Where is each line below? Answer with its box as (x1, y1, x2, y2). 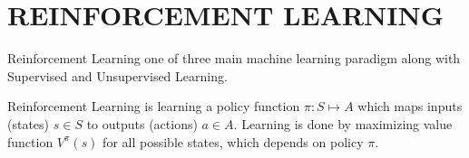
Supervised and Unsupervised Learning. (7, 66, 228, 85)
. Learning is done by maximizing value (233, 114, 453, 133)
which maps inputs (357, 97, 463, 116)
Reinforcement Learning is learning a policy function (7, 97, 300, 116)
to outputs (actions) (86, 114, 198, 133)
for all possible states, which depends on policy (103, 132, 364, 151)
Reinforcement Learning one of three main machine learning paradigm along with (7, 49, 461, 68)
